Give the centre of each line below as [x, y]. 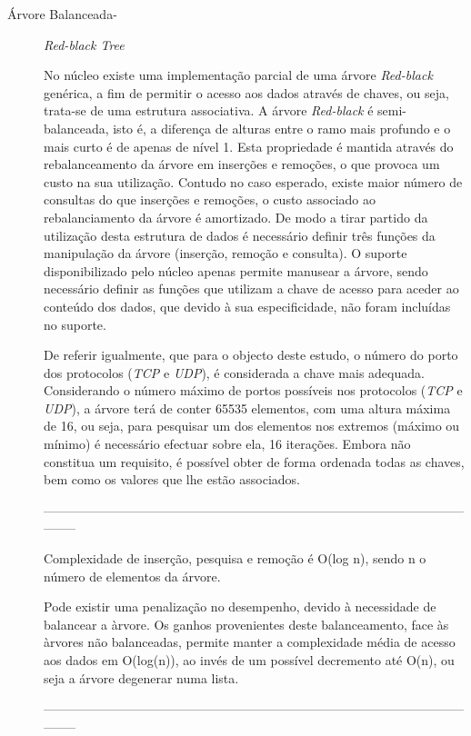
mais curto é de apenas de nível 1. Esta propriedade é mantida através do [249, 146]
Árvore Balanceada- [62, 14]
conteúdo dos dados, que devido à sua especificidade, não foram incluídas [247, 306]
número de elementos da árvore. [132, 576]
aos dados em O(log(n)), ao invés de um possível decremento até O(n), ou [249, 660]
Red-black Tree [84, 44]
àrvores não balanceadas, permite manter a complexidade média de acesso [250, 642]
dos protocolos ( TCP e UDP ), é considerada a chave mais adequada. [234, 372]
